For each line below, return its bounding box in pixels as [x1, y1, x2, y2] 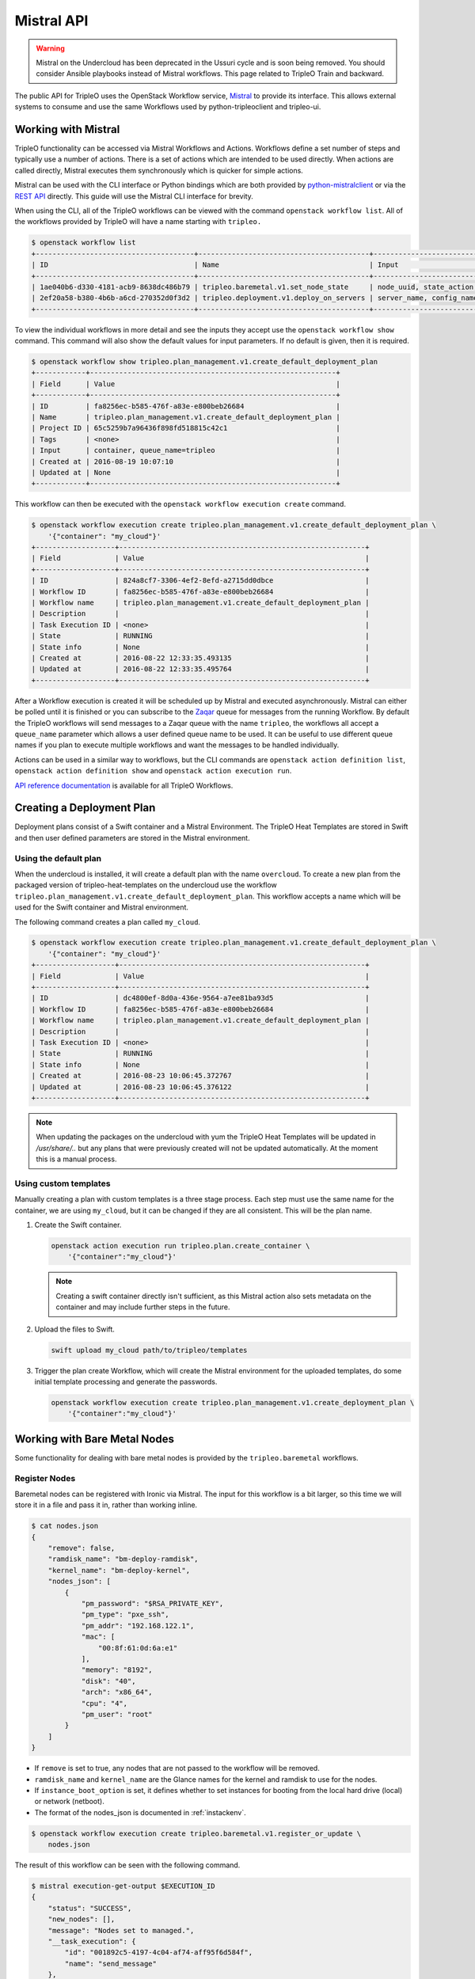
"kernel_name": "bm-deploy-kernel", [47, 1566, 190, 1574]
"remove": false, [47, 1544, 116, 1553]
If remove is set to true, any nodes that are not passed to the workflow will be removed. [34, 1764, 320, 1773]
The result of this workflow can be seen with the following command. [14, 1860, 241, 1870]
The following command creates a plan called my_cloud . [14, 917, 201, 926]
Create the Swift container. [34, 1220, 122, 1230]
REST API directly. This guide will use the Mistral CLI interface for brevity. [14, 191, 253, 201]
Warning [36, 44, 65, 53]
